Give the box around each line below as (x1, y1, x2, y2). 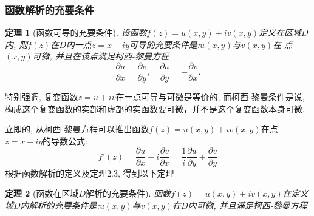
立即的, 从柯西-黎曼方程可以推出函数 (5, 123, 149, 135)
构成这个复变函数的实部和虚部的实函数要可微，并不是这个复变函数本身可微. (5, 102, 305, 115)
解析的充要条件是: (29, 198, 100, 211)
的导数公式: (43, 134, 87, 147)
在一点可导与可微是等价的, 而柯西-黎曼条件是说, (115, 90, 305, 103)
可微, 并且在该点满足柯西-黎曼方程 (32, 50, 169, 62)
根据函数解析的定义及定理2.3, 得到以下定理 (5, 166, 174, 179)
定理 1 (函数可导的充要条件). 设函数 (5, 26, 147, 39)
